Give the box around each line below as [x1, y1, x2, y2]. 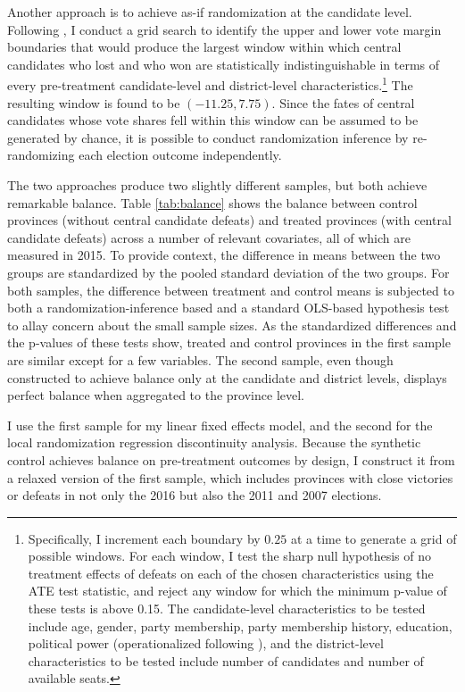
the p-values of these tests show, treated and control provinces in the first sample [7, 333, 451, 352]
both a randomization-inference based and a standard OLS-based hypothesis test [7, 298, 450, 317]
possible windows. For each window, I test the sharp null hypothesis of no [28, 546, 431, 565]
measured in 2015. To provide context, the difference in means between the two [7, 246, 441, 264]
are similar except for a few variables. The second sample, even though [7, 350, 394, 369]
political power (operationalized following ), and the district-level [28, 634, 384, 653]
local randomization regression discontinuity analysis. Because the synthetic [7, 433, 421, 452]
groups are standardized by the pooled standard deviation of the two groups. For [7, 263, 450, 281]
